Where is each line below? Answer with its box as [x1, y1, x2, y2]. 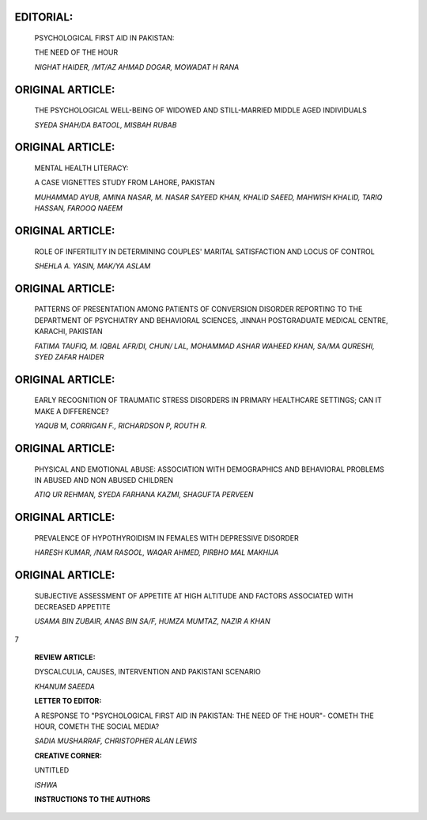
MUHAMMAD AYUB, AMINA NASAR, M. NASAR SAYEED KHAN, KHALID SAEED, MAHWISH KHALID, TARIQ [34, 192, 383, 202]
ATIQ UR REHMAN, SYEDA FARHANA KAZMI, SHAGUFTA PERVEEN [34, 490, 254, 499]
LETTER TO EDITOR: [34, 697, 102, 706]
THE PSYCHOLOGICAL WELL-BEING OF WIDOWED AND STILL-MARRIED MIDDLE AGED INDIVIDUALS [34, 105, 367, 115]
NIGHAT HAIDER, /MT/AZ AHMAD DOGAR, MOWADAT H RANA [34, 62, 240, 71]
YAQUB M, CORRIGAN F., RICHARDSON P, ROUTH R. [34, 421, 207, 431]
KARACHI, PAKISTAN [34, 327, 103, 336]
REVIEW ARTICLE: [34, 653, 96, 662]
